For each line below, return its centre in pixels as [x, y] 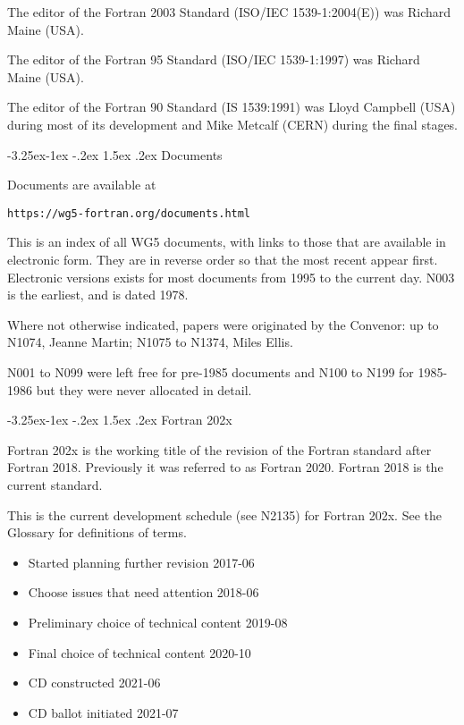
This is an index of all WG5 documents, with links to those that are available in [227, 242]
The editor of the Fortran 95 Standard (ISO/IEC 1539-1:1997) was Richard [214, 59]
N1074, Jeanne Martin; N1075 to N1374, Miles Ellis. [150, 342]
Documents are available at [82, 185]
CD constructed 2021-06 [94, 683]
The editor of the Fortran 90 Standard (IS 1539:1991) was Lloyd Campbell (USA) [232, 107]
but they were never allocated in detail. [144, 389]
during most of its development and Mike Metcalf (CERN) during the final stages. [233, 124]
